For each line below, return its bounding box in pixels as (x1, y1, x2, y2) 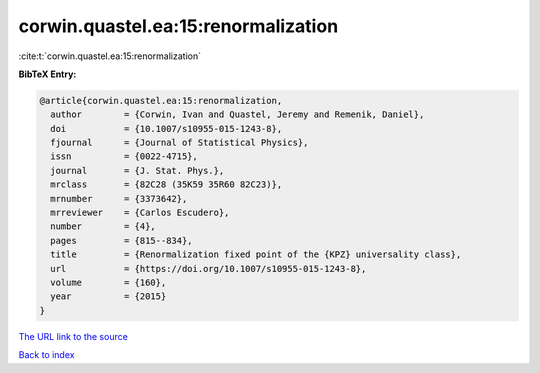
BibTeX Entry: (18, 68, 77, 80)
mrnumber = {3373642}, (50, 193, 188, 204)
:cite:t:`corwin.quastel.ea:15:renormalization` (18, 50, 202, 62)
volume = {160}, (50, 277, 167, 288)
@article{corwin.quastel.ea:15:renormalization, (39, 95, 283, 106)
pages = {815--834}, (50, 235, 194, 246)
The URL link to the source (18, 330, 129, 342)
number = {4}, (50, 221, 157, 232)
